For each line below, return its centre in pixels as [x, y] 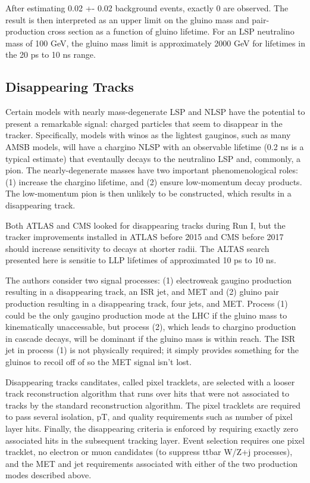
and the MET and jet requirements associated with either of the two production [151, 463]
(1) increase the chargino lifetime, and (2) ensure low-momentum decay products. [154, 181]
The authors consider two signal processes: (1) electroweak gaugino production [148, 280]
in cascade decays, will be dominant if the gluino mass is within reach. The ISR [151, 338]
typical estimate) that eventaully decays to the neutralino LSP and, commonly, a [153, 158]
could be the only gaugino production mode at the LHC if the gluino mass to [146, 315]
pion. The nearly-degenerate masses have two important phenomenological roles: [152, 170]
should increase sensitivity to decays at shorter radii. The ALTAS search [137, 248]
